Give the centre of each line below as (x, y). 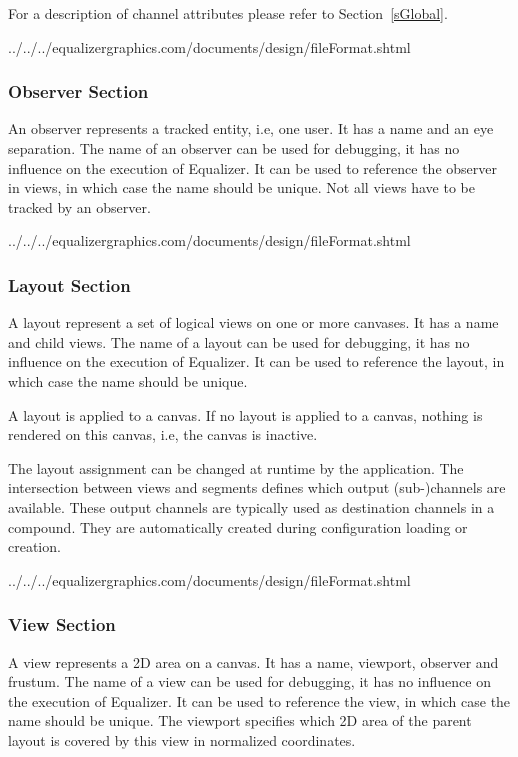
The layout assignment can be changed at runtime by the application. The (236, 467)
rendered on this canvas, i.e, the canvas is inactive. (163, 434)
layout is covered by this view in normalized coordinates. (182, 739)
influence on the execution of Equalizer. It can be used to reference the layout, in (256, 361)
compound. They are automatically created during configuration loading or (238, 526)
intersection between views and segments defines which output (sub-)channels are (257, 487)
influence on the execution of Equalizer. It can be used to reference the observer (252, 167)
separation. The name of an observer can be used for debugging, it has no (234, 148)
